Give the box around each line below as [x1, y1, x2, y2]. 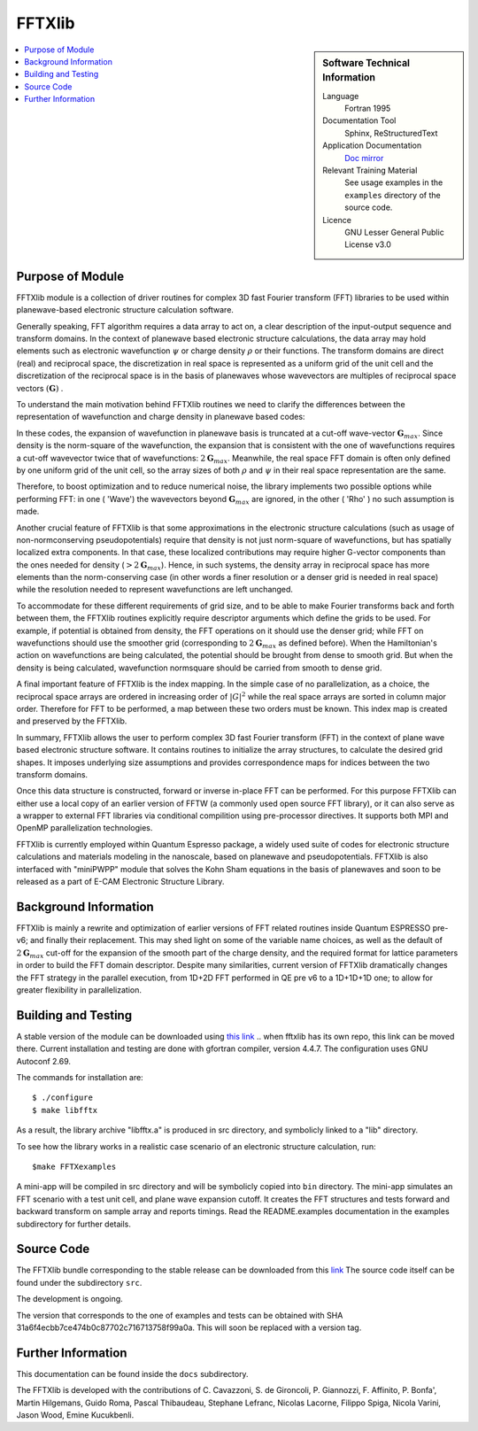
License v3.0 [344, 239, 391, 250]
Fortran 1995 [344, 103, 391, 114]
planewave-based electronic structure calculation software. [16, 305, 235, 315]
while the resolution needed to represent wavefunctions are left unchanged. [16, 584, 294, 595]
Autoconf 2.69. [16, 1056, 71, 1066]
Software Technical [322, 57, 411, 69]
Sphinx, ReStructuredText [344, 128, 438, 138]
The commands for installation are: [16, 1071, 143, 1082]
